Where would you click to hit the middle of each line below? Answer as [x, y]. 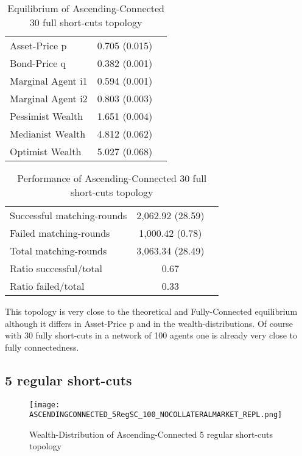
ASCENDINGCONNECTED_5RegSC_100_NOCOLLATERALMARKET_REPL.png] [156, 415]
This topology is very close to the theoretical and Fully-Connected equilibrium [151, 311]
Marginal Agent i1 [49, 81]
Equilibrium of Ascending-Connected [86, 8]
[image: [45, 405]
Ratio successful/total [56, 268]
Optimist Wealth [46, 151]
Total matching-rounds [58, 251]
